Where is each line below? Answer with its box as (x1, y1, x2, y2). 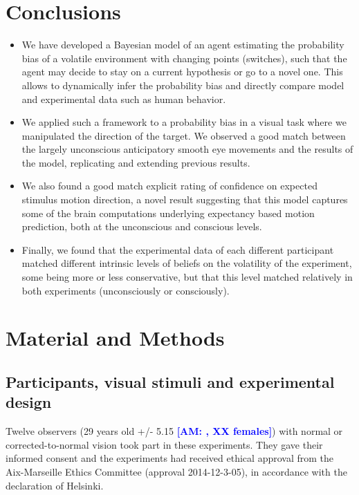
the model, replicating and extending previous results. (21, 155, 250, 169)
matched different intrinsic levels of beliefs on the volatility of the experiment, (21, 256, 352, 270)
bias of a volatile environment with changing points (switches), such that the (21, 50, 347, 65)
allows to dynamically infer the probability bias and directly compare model (21, 77, 344, 92)
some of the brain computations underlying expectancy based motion (21, 205, 315, 220)
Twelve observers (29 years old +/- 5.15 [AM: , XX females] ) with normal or (6, 424, 343, 438)
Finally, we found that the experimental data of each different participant (21, 242, 334, 256)
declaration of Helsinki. (6, 478, 104, 492)
